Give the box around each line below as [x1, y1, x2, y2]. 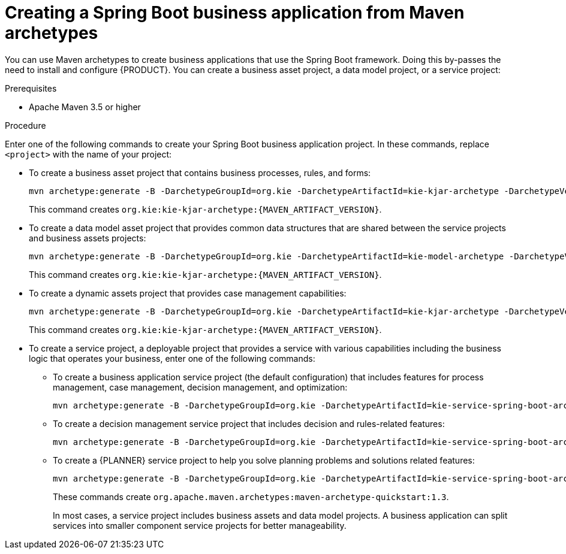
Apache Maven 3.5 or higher [29, 101, 141, 112]
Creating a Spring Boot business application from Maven [5, 2, 465, 23]
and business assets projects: [29, 232, 146, 243]
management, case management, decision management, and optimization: [53, 382, 348, 392]
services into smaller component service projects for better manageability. [53, 520, 347, 531]
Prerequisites [5, 83, 57, 93]
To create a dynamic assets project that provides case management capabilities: [29, 287, 347, 298]
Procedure [5, 120, 46, 131]
